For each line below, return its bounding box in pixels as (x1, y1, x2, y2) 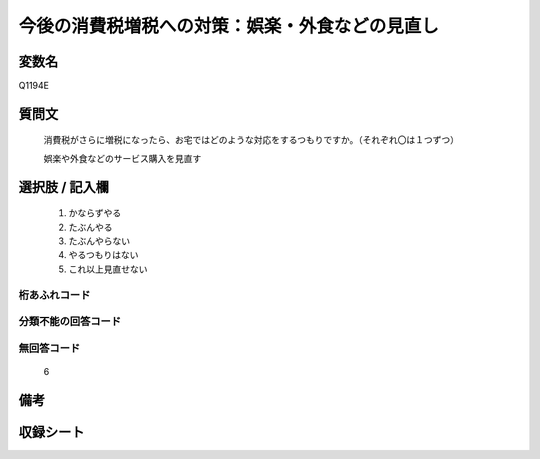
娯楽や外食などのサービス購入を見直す (43, 152, 202, 164)
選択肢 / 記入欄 (18, 178, 110, 195)
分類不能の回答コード (18, 315, 122, 329)
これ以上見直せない (68, 263, 148, 275)
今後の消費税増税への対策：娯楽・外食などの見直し (18, 15, 440, 37)
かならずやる (68, 207, 122, 219)
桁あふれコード (18, 288, 91, 302)
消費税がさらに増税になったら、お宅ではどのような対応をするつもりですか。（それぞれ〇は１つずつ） (43, 134, 460, 146)
